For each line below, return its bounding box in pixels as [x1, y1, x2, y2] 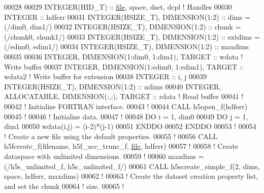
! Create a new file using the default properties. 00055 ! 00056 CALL [4, 131, 218, 141]
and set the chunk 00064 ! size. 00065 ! [4, 180, 124, 191]
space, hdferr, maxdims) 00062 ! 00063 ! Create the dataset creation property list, [4, 171, 258, 181]
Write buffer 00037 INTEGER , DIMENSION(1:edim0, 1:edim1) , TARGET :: [4, 61, 244, 72]
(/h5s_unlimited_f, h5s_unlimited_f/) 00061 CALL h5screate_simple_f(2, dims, [4, 160, 260, 171]
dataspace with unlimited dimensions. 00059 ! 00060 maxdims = [4, 150, 204, 161]
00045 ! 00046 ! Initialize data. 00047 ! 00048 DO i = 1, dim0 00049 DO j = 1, [4, 111, 248, 121]
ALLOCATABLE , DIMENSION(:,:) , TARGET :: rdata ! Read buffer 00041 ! [4, 91, 244, 102]
